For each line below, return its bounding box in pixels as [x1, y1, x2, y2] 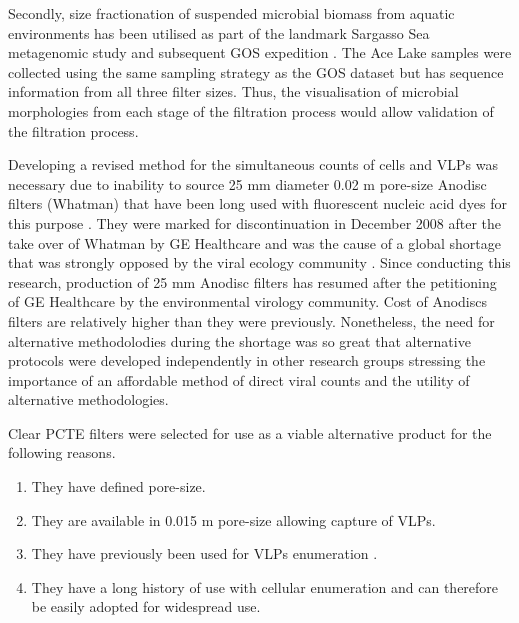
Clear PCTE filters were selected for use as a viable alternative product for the [8, 422, 492, 443]
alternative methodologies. [8, 389, 169, 410]
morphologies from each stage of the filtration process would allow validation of [8, 100, 494, 121]
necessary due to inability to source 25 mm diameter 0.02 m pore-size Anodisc [8, 173, 487, 194]
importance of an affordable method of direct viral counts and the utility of [8, 369, 470, 390]
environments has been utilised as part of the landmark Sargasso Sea [8, 22, 430, 43]
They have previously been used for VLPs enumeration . [31, 543, 378, 564]
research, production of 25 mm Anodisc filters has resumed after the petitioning [8, 271, 497, 292]
